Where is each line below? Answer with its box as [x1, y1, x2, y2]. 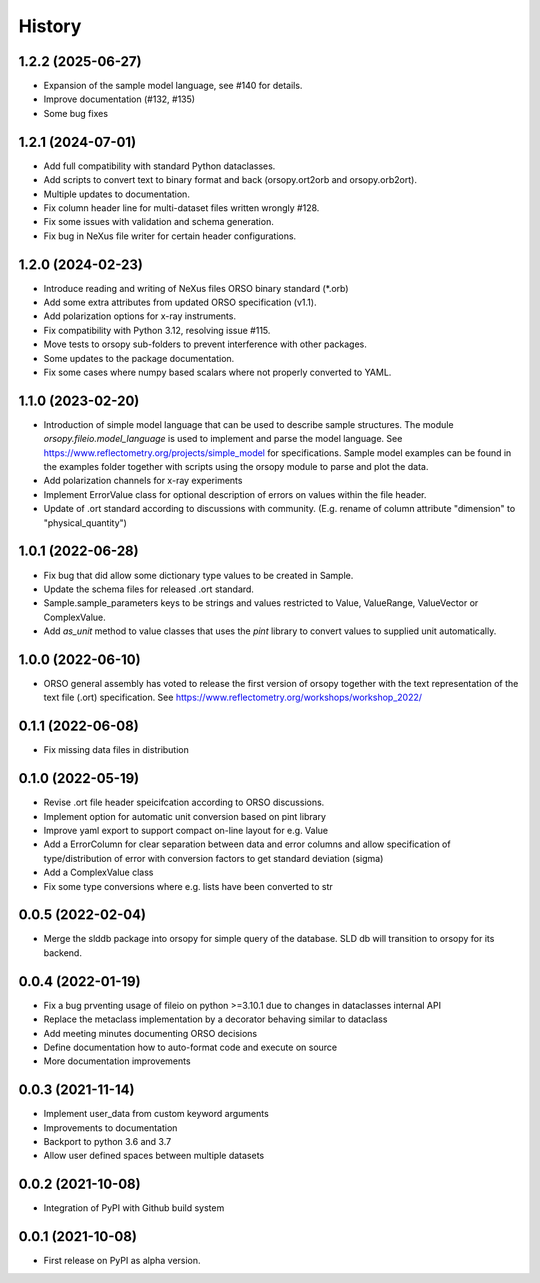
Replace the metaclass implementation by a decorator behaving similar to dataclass [43, 1013, 388, 1025]
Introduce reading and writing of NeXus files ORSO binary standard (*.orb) [43, 282, 349, 294]
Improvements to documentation [43, 1121, 178, 1134]
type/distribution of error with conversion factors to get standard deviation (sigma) [43, 852, 384, 864]
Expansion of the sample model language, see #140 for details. [43, 80, 303, 92]
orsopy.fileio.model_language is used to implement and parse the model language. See [43, 433, 403, 445]
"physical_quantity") [43, 516, 127, 529]
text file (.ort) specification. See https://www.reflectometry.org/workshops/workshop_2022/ [43, 691, 423, 704]
